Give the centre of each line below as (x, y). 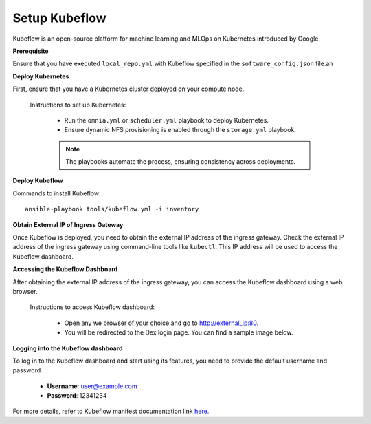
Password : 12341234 (77, 396)
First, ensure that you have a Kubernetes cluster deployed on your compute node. (128, 89)
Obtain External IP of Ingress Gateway (68, 224)
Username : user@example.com (92, 386)
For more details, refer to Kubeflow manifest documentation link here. (111, 411)
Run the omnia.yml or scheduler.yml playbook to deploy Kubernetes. (167, 120)
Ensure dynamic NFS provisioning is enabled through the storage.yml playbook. (180, 130)
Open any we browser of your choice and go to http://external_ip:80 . (161, 323)
